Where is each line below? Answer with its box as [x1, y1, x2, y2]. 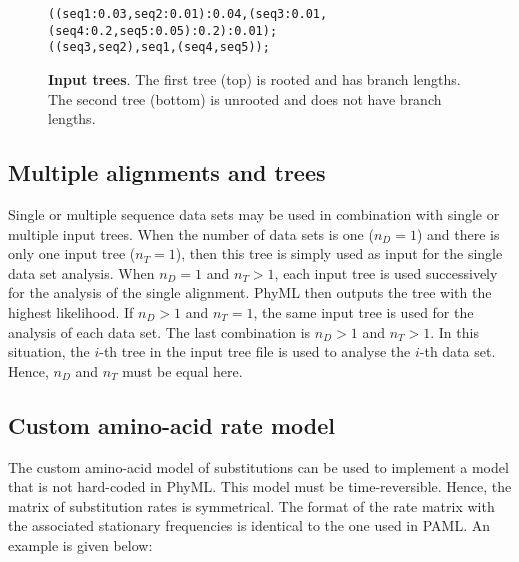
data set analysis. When [8, 262, 155, 283]
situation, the [8, 341, 90, 362]
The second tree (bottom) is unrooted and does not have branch [48, 88, 442, 109]
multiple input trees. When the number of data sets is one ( [8, 223, 374, 244]
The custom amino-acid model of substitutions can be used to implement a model [8, 456, 509, 477]
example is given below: [8, 534, 153, 555]
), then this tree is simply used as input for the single [175, 243, 503, 264]
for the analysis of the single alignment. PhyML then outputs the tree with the [8, 282, 492, 303]
